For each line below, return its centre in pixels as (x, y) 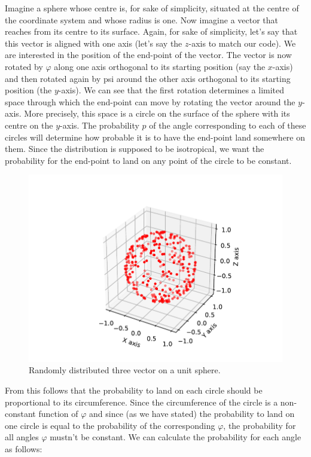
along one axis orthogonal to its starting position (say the (160, 66)
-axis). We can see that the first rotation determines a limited (171, 90)
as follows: (24, 448)
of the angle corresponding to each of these (228, 125)
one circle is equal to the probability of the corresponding (110, 425)
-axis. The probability (100, 125)
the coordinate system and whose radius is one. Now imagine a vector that (142, 19)
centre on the (29, 125)
